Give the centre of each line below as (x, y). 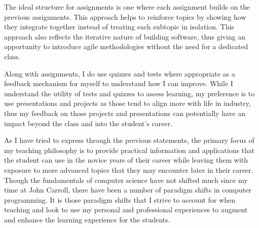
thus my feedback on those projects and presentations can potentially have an (125, 113)
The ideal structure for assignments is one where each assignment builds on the (127, 7)
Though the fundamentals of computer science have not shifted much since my (126, 180)
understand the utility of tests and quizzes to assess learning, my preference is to (129, 93)
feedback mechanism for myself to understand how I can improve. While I (119, 83)
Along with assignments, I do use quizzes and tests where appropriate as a (120, 73)
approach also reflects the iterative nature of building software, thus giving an (125, 36)
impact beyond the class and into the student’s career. (88, 123)
